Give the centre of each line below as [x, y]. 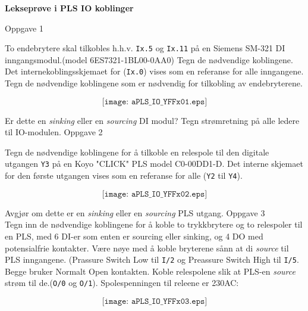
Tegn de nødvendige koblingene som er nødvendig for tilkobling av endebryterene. [154, 83]
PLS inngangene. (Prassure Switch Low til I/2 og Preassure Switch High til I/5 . [152, 259]
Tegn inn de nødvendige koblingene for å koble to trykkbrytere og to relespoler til [154, 224]
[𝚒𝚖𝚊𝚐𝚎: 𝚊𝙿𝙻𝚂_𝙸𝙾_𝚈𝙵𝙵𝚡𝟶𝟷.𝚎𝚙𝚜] [155, 102]
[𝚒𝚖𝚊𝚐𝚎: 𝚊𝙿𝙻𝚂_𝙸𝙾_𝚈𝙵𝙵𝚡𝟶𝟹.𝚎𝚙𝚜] [155, 302]
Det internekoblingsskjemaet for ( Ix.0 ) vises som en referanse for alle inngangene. [154, 71]
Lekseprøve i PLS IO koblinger [69, 8]
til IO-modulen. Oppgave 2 [54, 132]
